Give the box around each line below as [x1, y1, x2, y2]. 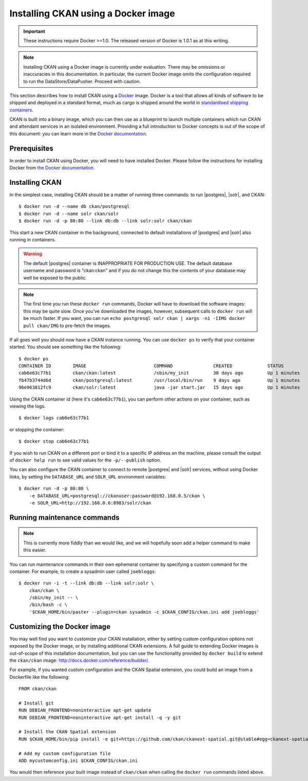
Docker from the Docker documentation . [9, 165, 95, 171]
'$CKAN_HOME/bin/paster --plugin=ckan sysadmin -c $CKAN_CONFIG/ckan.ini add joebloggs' [29, 609, 260, 615]
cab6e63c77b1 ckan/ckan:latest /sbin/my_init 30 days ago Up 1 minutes [18, 370, 300, 376]
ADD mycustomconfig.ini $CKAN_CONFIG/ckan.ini [18, 758, 138, 764]
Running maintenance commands [9, 513, 120, 522]
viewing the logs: [9, 403, 46, 409]
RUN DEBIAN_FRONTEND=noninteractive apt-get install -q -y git [18, 714, 181, 720]
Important [23, 28, 46, 34]
